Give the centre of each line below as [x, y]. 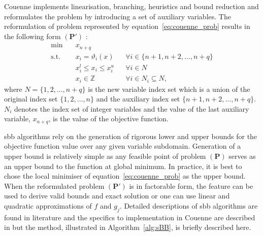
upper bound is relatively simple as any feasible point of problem [105, 156]
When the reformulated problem [54, 186]
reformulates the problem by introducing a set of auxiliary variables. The [118, 16]
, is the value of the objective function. [108, 119]
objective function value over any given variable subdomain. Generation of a [123, 146]
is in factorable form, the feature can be [191, 186]
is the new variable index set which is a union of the [169, 89]
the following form [32, 36]
